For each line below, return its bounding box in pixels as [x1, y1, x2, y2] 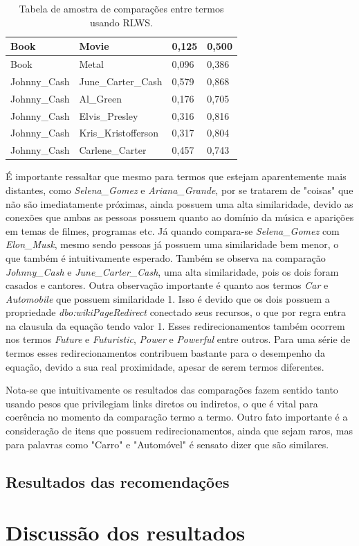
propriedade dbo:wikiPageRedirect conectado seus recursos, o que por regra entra [6, 305, 346, 319]
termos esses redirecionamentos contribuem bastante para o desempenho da [6, 346, 325, 360]
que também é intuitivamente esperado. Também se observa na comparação [6, 250, 326, 265]
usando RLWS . [89, 15, 154, 29]
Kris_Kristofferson [79, 125, 159, 140]
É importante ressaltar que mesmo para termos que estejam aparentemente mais [6, 169, 347, 184]
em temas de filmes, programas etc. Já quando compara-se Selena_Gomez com [6, 223, 340, 238]
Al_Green [79, 91, 122, 105]
